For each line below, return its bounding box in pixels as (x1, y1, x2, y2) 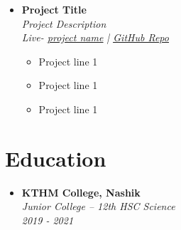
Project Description (21, 16, 106, 31)
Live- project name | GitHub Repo (21, 30, 169, 45)
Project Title (21, 2, 87, 16)
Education (5, 143, 106, 172)
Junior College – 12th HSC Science (21, 199, 175, 214)
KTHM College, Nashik (21, 184, 141, 199)
